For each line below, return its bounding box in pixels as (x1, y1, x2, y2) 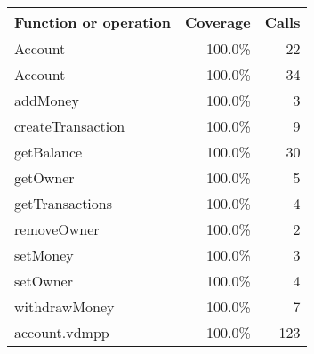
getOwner (14, 167, 75, 188)
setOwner (14, 270, 73, 291)
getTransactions (14, 193, 113, 213)
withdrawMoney (14, 296, 115, 317)
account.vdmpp (14, 322, 109, 342)
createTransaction (14, 116, 125, 136)
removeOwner (14, 219, 100, 239)
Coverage (184, 12, 251, 32)
